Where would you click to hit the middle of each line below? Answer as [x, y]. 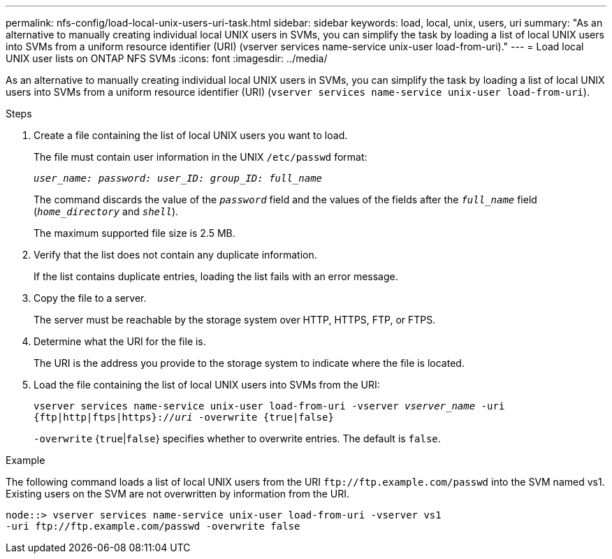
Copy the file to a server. [90, 298]
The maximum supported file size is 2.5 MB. [134, 233]
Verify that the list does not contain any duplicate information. [175, 255]
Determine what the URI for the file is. [120, 341]
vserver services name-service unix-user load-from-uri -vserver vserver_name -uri [269, 406]
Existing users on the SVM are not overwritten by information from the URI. [178, 494]
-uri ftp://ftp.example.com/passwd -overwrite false [153, 526]
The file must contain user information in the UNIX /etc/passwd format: [201, 157]
